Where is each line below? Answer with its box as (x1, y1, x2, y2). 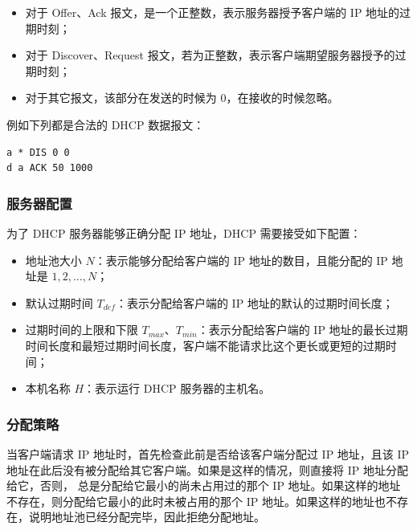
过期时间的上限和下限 (25, 321, 138, 338)
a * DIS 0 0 (6, 146, 70, 158)
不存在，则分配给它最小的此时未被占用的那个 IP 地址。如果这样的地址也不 (6, 492, 397, 509)
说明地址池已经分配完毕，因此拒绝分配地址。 (28, 508, 265, 525)
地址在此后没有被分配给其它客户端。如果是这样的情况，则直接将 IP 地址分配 (6, 461, 408, 478)
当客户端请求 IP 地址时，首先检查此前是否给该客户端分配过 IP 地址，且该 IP (6, 445, 410, 462)
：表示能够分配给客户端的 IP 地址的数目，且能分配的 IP (94, 251, 388, 268)
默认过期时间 (25, 294, 93, 311)
